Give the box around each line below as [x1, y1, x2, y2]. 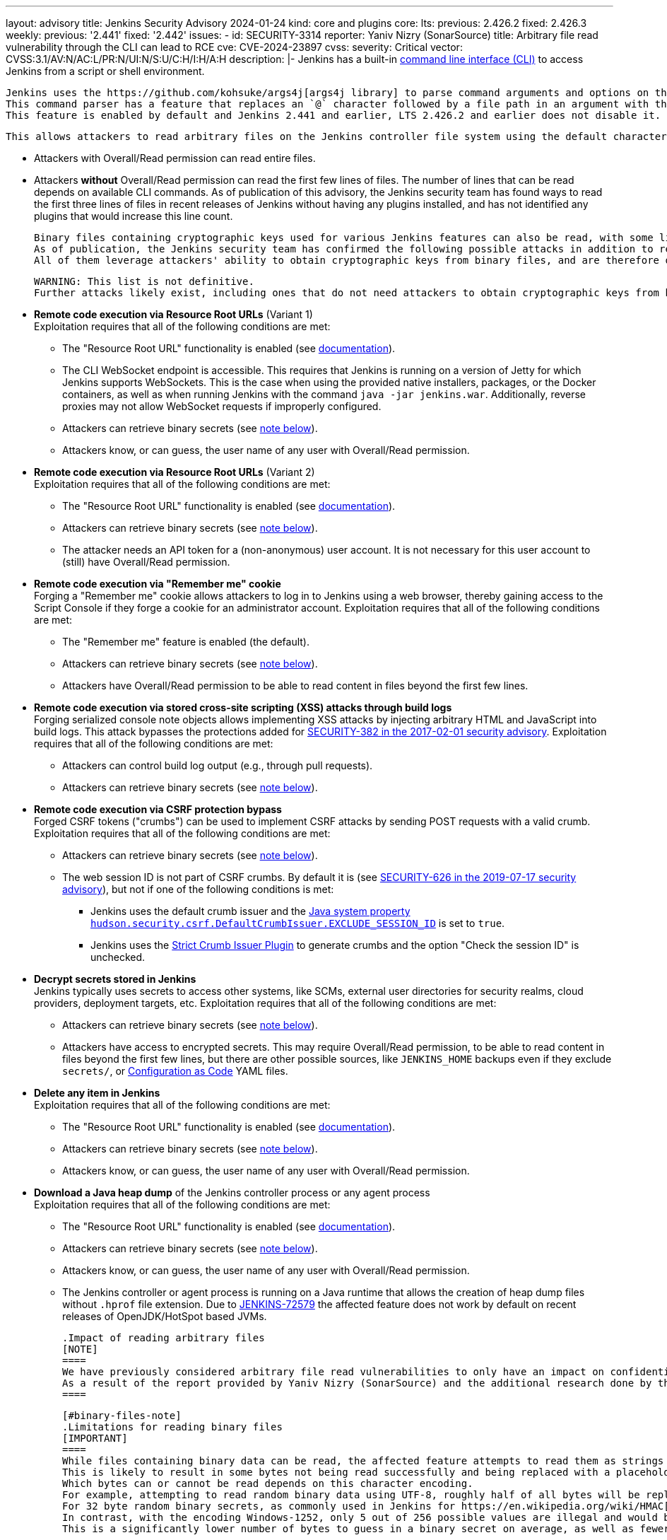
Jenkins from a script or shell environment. [6, 65, 205, 77]
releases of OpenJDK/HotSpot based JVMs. [62, 1310, 267, 1322]
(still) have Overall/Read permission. [62, 556, 230, 568]
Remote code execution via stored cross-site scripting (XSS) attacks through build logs [34, 701, 452, 713]
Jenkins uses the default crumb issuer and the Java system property [90, 905, 411, 917]
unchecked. [90, 951, 146, 963]
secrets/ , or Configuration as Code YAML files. [62, 1065, 288, 1077]
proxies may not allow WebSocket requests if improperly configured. [62, 400, 382, 412]
